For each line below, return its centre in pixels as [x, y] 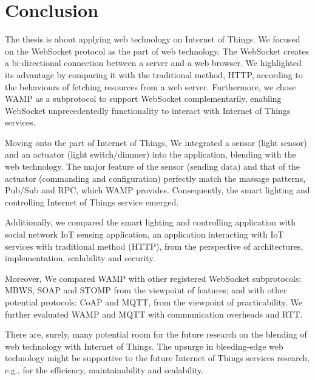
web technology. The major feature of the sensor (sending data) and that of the [153, 166]
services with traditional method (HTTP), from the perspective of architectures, [154, 246]
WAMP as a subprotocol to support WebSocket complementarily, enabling [143, 98]
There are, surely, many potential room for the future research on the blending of [156, 334]
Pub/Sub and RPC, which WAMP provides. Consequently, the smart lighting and [157, 190]
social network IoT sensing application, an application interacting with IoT [144, 234]
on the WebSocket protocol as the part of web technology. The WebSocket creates [157, 51]
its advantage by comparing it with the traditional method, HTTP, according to [154, 74]
